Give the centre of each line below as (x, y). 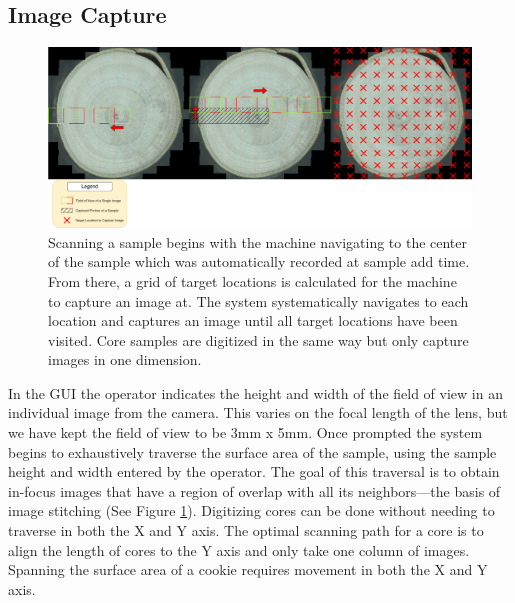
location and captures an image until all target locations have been (253, 320)
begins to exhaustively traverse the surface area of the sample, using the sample (252, 451)
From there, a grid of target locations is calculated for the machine (252, 280)
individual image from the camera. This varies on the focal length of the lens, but (258, 412)
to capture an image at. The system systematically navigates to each (258, 300)
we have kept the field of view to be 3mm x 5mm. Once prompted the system (245, 432)
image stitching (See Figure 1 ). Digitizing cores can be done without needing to (251, 510)
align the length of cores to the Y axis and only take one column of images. (239, 549)
